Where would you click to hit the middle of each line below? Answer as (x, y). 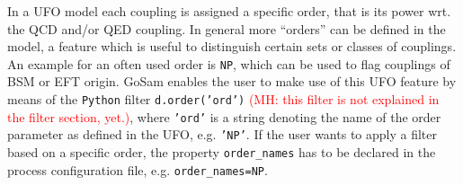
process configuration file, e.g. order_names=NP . (138, 169)
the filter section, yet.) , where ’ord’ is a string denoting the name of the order (224, 116)
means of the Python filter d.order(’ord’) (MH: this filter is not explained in (223, 99)
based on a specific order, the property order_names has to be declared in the (222, 152)
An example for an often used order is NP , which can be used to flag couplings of (229, 63)
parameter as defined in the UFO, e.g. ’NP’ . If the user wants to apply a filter (222, 134)
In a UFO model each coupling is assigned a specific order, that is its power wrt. (229, 11)
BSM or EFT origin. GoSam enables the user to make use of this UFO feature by (232, 81)
